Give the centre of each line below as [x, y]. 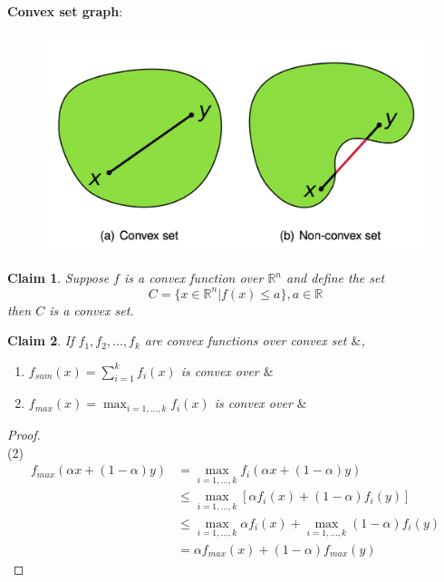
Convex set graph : [65, 11]
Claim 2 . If [41, 340]
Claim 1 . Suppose [58, 278]
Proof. [24, 434]
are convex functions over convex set [246, 340]
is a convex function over [193, 278]
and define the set [336, 278]
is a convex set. [92, 310]
